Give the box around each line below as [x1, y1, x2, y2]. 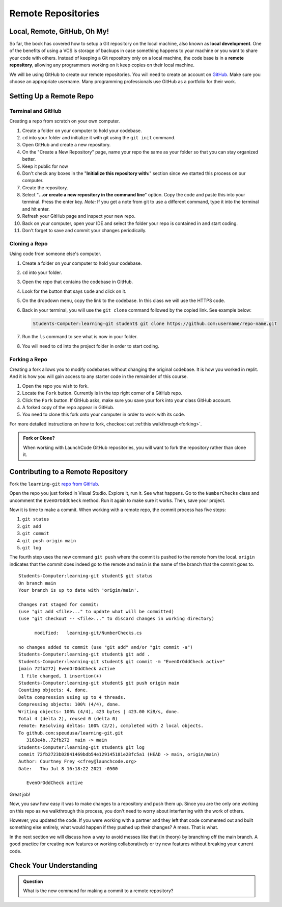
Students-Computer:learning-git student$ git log [18, 744, 145, 750]
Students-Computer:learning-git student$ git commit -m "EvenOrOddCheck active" [18, 659, 225, 664]
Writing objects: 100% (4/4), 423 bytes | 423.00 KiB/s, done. [18, 709, 180, 714]
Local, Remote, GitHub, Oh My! [9, 27, 109, 36]
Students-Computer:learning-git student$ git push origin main [18, 680, 180, 686]
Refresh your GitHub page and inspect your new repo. [22, 213, 136, 219]
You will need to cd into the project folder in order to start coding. [22, 343, 160, 349]
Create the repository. [22, 184, 68, 191]
